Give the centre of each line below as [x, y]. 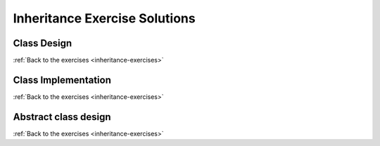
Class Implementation [62, 80]
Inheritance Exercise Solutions [104, 18]
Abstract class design [62, 117]
